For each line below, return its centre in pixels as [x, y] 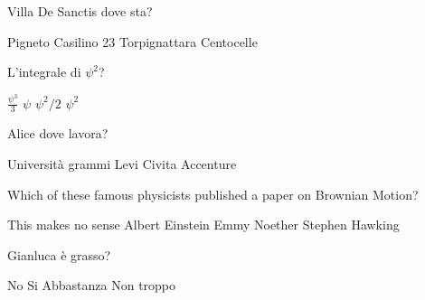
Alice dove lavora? [58, 133]
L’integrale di [44, 72]
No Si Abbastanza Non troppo [92, 285]
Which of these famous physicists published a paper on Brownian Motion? [213, 194]
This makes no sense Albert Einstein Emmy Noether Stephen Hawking [203, 225]
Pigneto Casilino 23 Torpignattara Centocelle [132, 41]
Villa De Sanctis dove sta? [80, 11]
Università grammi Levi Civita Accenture [122, 164]
